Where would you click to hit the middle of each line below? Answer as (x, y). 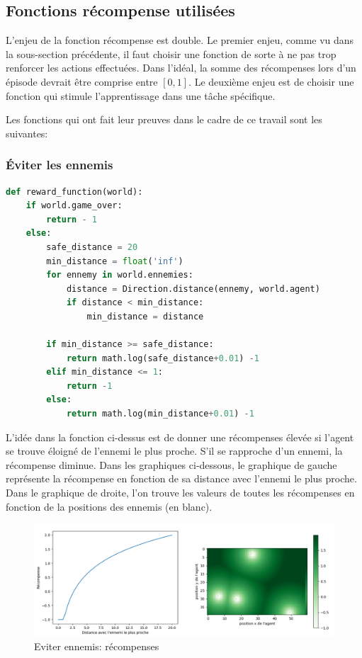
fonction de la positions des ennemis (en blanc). (109, 506)
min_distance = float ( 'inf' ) (115, 261)
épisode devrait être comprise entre (82, 81)
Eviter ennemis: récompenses (97, 646)
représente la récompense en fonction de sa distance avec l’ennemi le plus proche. (181, 478)
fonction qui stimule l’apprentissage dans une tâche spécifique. (141, 95)
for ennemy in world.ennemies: (120, 275)
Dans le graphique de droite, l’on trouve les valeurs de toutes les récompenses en (180, 493)
